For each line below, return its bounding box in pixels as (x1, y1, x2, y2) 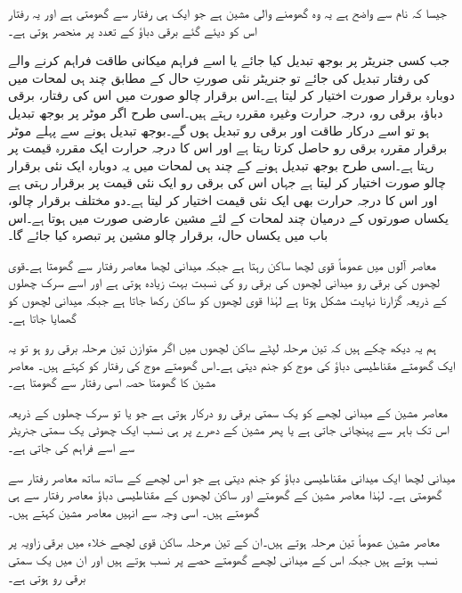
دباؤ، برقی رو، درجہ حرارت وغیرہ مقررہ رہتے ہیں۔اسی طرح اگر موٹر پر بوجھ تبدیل (8, 103, 443, 121)
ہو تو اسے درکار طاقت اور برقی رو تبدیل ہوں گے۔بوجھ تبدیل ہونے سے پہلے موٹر (8, 120, 429, 139)
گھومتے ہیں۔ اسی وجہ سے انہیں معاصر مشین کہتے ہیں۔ (8, 502, 260, 521)
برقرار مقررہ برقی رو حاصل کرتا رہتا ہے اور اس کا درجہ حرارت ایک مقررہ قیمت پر (8, 138, 448, 157)
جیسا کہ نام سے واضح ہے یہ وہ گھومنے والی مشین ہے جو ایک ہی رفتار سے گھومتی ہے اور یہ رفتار (8, 4, 447, 21)
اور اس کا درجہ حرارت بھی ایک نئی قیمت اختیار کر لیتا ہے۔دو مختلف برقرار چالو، (8, 190, 438, 209)
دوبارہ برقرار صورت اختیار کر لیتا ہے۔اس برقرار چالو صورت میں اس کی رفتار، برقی (8, 86, 455, 104)
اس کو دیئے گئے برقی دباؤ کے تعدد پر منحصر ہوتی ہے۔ (8, 21, 257, 39)
